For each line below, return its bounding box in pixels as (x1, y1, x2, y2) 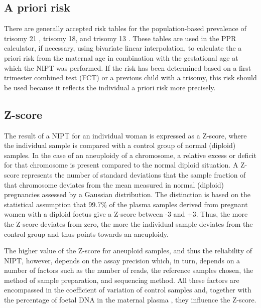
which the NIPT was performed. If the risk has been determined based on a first (4, 62, 251, 73)
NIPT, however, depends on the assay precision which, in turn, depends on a (4, 255, 240, 265)
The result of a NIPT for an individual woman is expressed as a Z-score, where (4, 130, 247, 140)
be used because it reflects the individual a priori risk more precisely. (4, 82, 216, 92)
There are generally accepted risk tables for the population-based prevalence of (4, 23, 246, 34)
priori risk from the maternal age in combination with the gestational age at (4, 52, 238, 63)
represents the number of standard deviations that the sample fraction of (22, 169, 246, 180)
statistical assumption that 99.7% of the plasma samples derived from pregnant (4, 199, 248, 209)
